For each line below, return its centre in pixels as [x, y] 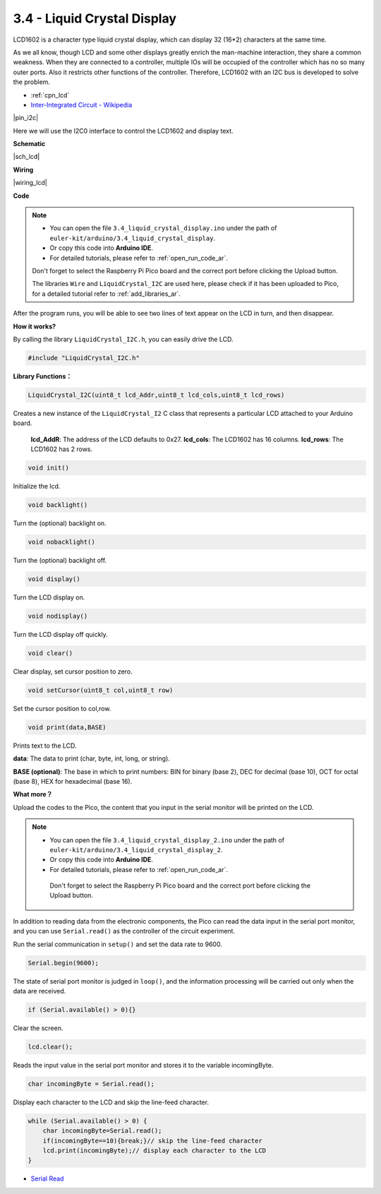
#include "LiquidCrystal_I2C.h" [84, 358]
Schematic [29, 144]
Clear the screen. [38, 1028]
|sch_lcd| [26, 157]
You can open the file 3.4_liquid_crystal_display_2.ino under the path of [167, 840]
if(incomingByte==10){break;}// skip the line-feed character [152, 1141]
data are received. [40, 991]
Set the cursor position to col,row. [62, 708]
